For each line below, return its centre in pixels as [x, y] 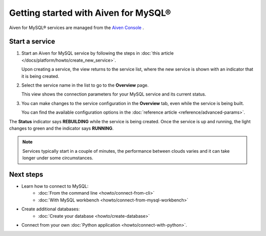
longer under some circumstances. [58, 158]
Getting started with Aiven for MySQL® [90, 13]
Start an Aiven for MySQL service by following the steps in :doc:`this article [98, 53]
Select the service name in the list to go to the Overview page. [85, 85]
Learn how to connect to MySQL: [55, 186]
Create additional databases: [50, 209]
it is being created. [40, 76]
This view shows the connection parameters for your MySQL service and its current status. [114, 94]
